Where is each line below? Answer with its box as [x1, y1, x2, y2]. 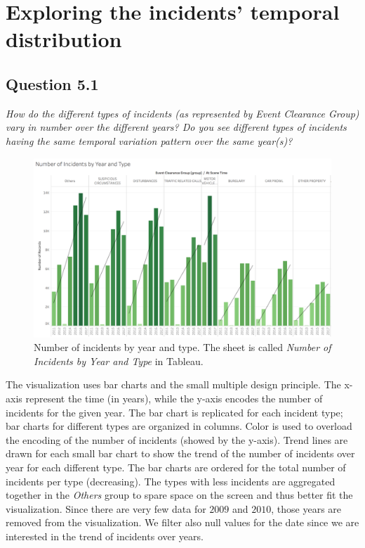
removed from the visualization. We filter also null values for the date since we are [6, 515, 359, 530]
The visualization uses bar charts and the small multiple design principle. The [6, 377, 341, 392]
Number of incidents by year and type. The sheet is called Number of [34, 340, 331, 355]
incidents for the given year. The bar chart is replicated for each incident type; [6, 404, 343, 419]
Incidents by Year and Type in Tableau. [34, 353, 204, 368]
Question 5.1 [6, 72, 99, 94]
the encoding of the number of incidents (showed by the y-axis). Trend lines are [6, 432, 348, 447]
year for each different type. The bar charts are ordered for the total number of [6, 459, 346, 474]
